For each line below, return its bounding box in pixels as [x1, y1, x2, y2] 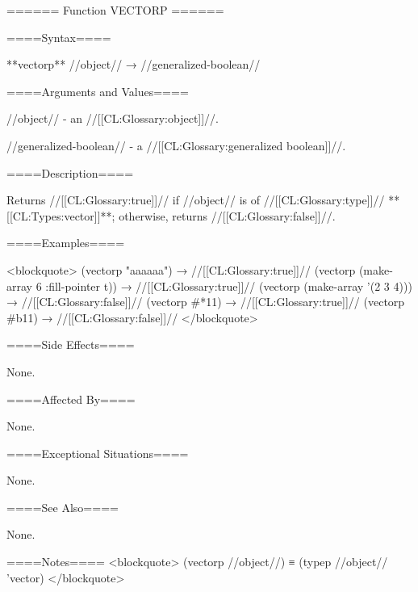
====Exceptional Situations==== [6, 444, 189, 461]
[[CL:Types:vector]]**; [6, 207, 115, 224]
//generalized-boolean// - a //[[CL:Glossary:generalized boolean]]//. [6, 136, 346, 153]
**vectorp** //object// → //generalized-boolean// [6, 56, 261, 73]
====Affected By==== [6, 390, 136, 407]
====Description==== [6, 164, 134, 181]
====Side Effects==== [6, 336, 135, 353]
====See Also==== [6, 498, 119, 515]
